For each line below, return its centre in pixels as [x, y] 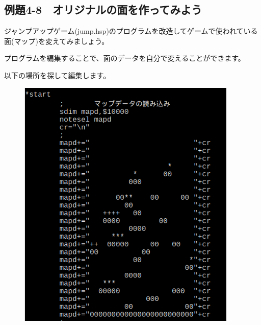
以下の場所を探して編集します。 [57, 75]
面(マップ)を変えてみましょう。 [57, 41]
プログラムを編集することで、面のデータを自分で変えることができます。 [125, 58]
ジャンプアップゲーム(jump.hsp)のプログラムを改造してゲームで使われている [131, 31]
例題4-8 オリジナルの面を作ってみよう [103, 9]
